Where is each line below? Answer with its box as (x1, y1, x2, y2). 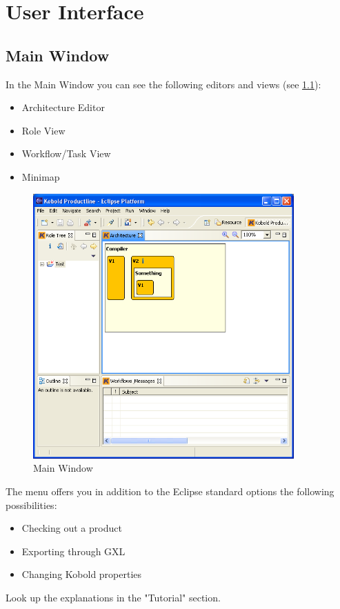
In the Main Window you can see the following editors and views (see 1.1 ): (6, 77, 321, 91)
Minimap (21, 169, 60, 183)
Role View (21, 123, 66, 137)
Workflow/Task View (21, 146, 111, 161)
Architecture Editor (21, 100, 105, 114)
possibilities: (6, 497, 57, 512)
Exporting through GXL (21, 543, 126, 558)
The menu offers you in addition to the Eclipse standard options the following (6, 483, 334, 498)
